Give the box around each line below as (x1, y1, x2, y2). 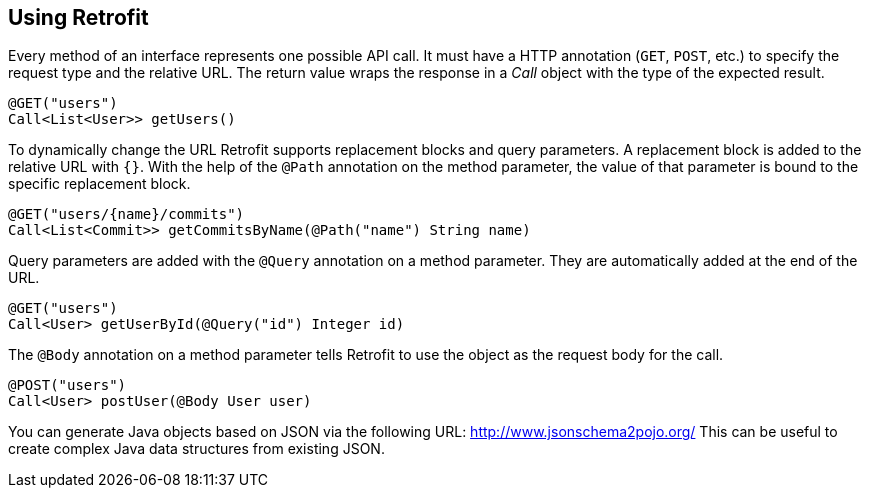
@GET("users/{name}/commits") (8, 206, 245, 223)
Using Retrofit (8, 5, 149, 30)
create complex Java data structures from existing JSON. (8, 440, 385, 458)
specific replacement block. (8, 175, 191, 193)
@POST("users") (8, 377, 127, 394)
